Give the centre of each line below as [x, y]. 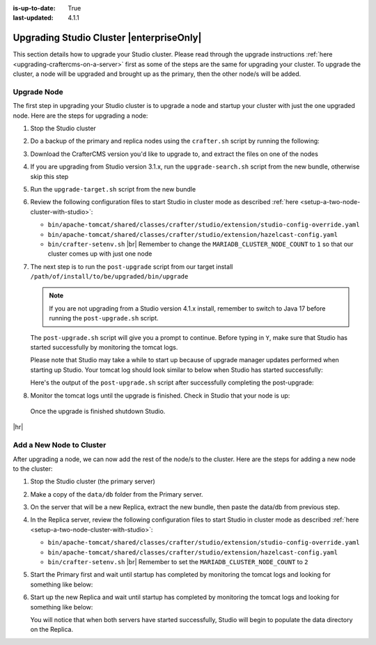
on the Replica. [52, 630]
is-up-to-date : [34, 8]
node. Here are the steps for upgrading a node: [80, 116]
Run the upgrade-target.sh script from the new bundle [113, 189]
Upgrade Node [38, 92]
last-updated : [33, 18]
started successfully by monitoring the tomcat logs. [104, 348]
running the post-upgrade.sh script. [104, 318]
